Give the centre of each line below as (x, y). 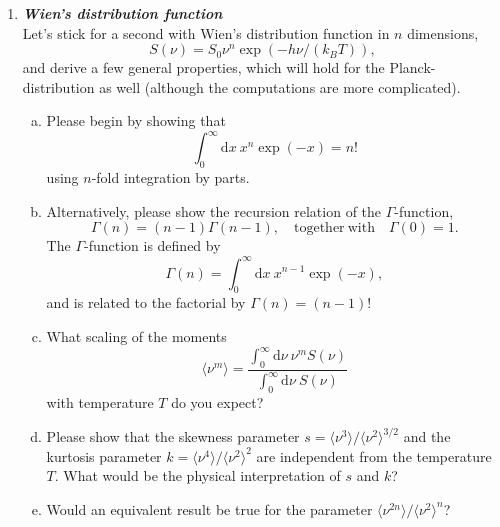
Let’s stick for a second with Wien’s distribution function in (206, 32)
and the (427, 436)
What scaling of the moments (136, 335)
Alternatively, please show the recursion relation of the (214, 210)
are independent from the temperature (374, 455)
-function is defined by (152, 245)
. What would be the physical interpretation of (197, 475)
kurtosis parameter (104, 455)
